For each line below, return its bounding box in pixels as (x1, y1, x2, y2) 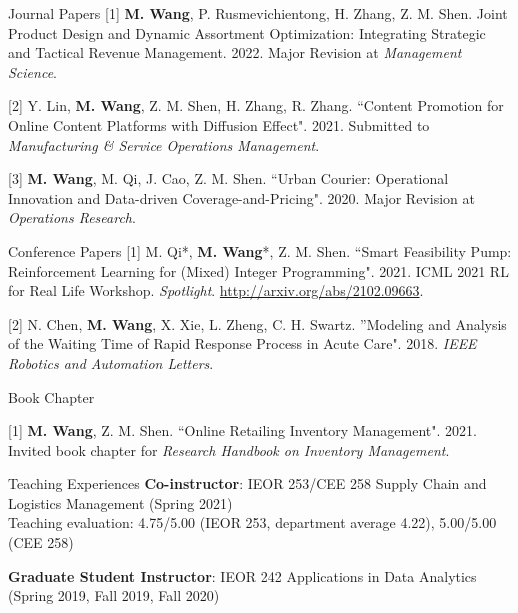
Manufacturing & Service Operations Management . (8, 134, 320, 155)
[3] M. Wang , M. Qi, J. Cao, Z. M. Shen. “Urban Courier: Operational (8, 168, 449, 189)
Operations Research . (8, 207, 136, 228)
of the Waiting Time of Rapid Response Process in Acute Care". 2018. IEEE (8, 333, 477, 354)
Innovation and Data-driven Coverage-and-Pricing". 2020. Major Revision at (8, 187, 475, 208)
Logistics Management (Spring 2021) (8, 492, 233, 513)
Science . (8, 61, 57, 82)
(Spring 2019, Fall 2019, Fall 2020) (8, 585, 220, 606)
